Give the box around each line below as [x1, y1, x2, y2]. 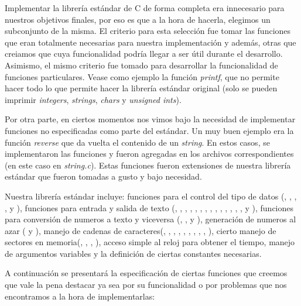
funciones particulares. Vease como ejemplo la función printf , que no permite [5, 70, 279, 82]
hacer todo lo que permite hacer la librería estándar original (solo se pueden [5, 82, 278, 94]
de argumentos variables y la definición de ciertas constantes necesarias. [5, 247, 262, 259]
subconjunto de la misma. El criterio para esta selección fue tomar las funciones [5, 25, 291, 37]
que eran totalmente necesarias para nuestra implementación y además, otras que [5, 36, 296, 48]
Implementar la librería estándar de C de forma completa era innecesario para [5, 2, 285, 13]
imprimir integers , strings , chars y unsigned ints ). [5, 93, 182, 105]
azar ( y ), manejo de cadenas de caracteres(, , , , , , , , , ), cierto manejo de [5, 224, 276, 236]
